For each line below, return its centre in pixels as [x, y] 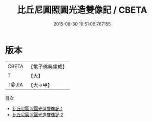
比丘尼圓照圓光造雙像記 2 [38, 114]
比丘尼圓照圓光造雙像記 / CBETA [82, 10]
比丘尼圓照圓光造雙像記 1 [37, 108]
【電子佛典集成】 [48, 67]
